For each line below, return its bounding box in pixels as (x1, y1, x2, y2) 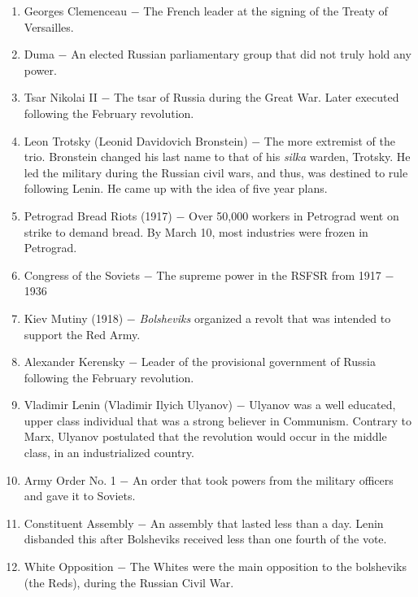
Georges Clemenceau (24, 2, 127, 19)
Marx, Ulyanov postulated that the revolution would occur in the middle (24, 428, 387, 445)
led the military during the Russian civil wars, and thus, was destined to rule (24, 163, 408, 181)
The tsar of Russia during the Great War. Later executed (113, 89, 399, 106)
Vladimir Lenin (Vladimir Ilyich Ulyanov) (24, 396, 233, 413)
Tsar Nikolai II (24, 89, 98, 106)
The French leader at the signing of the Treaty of (143, 2, 388, 19)
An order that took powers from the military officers (132, 471, 394, 488)
